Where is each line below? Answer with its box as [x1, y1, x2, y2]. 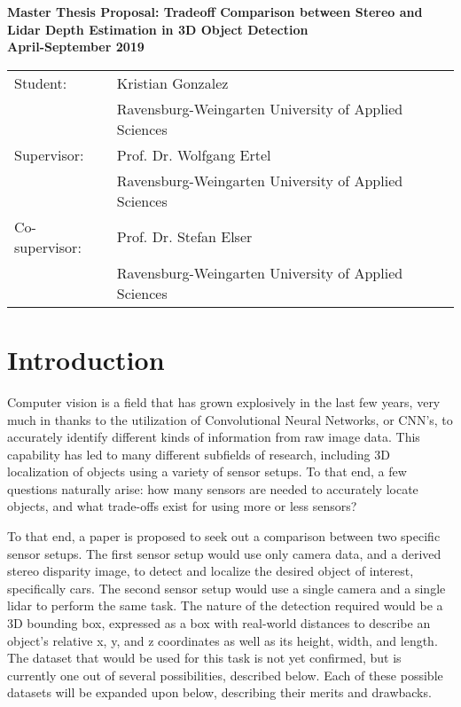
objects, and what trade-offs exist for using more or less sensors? [7, 497, 357, 515]
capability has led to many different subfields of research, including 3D [7, 444, 390, 463]
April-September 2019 [7, 37, 145, 56]
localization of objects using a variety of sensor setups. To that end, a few [7, 462, 407, 481]
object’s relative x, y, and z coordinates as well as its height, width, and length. [7, 631, 438, 649]
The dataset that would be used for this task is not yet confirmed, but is [7, 648, 402, 667]
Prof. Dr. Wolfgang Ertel [116, 144, 271, 165]
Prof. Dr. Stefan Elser [116, 226, 253, 247]
